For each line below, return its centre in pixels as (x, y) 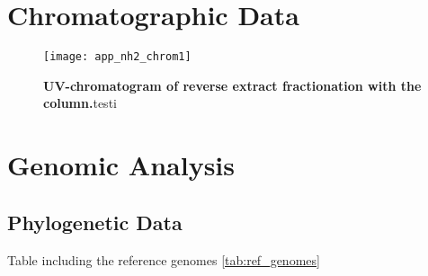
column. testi (80, 103)
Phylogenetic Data (95, 222)
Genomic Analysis (121, 165)
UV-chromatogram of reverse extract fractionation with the (232, 85)
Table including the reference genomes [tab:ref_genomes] (164, 259)
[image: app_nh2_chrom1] (117, 57)
